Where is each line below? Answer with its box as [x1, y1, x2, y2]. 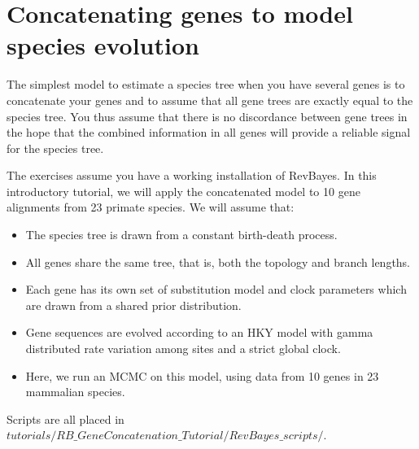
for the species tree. [7, 139, 104, 156]
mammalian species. [25, 383, 125, 400]
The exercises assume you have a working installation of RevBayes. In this [7, 167, 377, 184]
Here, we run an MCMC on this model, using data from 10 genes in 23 [25, 367, 379, 384]
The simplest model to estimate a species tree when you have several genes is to [7, 76, 405, 93]
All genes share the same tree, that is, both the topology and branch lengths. [25, 253, 411, 270]
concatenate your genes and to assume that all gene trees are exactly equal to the [7, 91, 413, 108]
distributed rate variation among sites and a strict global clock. [25, 340, 341, 357]
